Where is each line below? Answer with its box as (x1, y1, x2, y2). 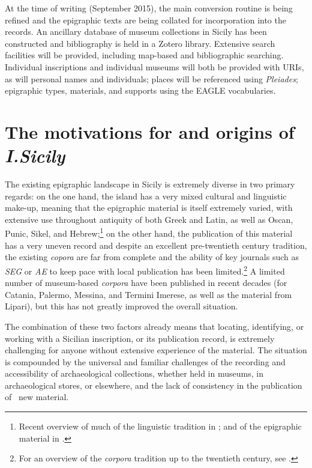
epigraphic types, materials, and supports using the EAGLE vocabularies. (5, 84, 276, 97)
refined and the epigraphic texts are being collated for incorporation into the (5, 13, 286, 26)
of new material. (5, 391, 69, 403)
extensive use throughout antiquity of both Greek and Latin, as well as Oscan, (5, 213, 293, 225)
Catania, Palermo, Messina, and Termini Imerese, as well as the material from (5, 288, 292, 300)
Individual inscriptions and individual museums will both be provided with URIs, (5, 60, 304, 73)
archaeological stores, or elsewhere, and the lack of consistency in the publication (5, 378, 302, 391)
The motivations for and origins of (5, 119, 295, 144)
